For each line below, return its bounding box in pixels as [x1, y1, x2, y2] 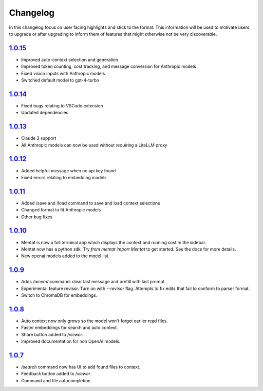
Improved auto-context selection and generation [21, 57, 119, 62]
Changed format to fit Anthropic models [21, 207, 101, 213]
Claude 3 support [21, 135, 56, 141]
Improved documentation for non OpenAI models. [21, 338, 121, 344]
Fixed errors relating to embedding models [21, 174, 107, 180]
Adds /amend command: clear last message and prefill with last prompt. [21, 279, 166, 285]
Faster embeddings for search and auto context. [21, 325, 118, 330]
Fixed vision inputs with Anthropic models [21, 70, 105, 76]
